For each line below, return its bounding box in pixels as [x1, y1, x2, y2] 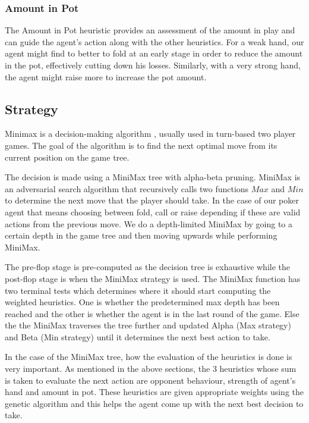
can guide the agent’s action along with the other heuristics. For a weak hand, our [5, 35, 304, 48]
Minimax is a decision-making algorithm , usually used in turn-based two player [5, 127, 296, 140]
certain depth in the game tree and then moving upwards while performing [5, 229, 278, 242]
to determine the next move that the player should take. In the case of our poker [5, 194, 299, 206]
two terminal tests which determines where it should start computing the [5, 284, 271, 296]
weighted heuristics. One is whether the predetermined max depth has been [5, 296, 280, 308]
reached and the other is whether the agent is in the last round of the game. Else [5, 307, 299, 319]
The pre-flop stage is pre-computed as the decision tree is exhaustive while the [5, 261, 291, 273]
